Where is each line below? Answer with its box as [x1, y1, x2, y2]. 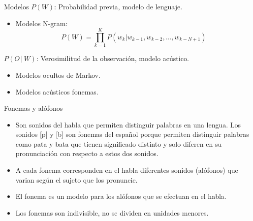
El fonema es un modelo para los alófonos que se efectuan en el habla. [15, 191, 226, 201]
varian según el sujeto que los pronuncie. [15, 174, 138, 185]
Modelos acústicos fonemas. [15, 86, 98, 96]
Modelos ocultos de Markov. [15, 69, 100, 80]
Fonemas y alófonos [4, 103, 63, 113]
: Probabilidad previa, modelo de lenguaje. [54, 1, 183, 11]
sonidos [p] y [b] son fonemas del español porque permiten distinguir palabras [15, 129, 249, 139]
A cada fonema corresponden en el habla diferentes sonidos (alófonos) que [15, 165, 238, 175]
